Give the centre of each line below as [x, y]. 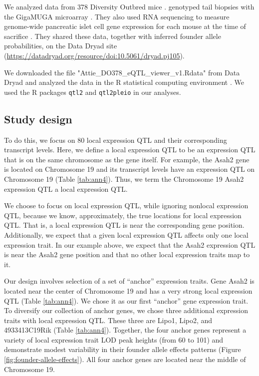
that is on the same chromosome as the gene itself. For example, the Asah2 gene [127, 159]
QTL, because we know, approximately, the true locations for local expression [123, 215]
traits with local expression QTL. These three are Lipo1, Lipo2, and [108, 320]
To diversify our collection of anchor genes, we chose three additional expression [126, 310]
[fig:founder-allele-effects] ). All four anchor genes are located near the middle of [125, 359]
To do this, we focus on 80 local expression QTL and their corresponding [116, 140]
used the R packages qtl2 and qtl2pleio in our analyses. [93, 92]
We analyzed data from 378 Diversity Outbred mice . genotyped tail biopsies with [129, 6]
